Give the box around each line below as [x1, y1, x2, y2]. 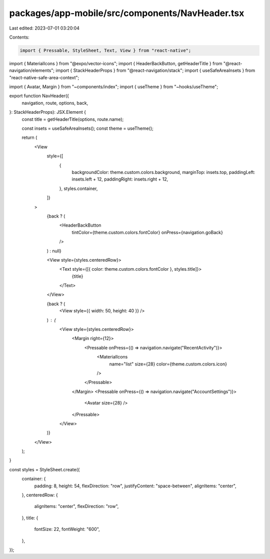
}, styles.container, [59, 185, 98, 192]
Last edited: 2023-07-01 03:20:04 [9, 25, 80, 31]
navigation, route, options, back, [21, 100, 88, 106]
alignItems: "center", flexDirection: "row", [34, 503, 119, 509]
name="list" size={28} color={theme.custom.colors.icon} [109, 361, 227, 367]
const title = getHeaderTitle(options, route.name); [21, 116, 124, 122]
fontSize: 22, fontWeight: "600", [34, 526, 100, 532]
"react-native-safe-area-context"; [9, 74, 79, 80]
